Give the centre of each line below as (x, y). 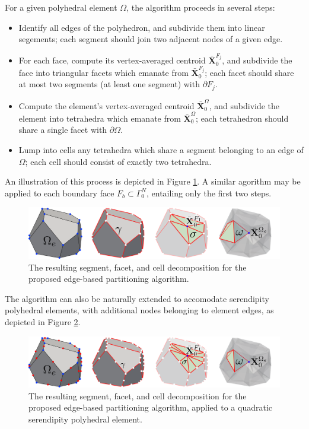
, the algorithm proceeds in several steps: (201, 7)
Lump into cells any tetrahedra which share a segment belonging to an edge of (161, 150)
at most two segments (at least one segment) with (109, 84)
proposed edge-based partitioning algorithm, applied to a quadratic (151, 407)
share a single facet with (63, 130)
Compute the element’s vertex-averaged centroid (106, 105)
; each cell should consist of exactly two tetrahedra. (118, 161)
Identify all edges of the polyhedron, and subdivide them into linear (142, 27)
